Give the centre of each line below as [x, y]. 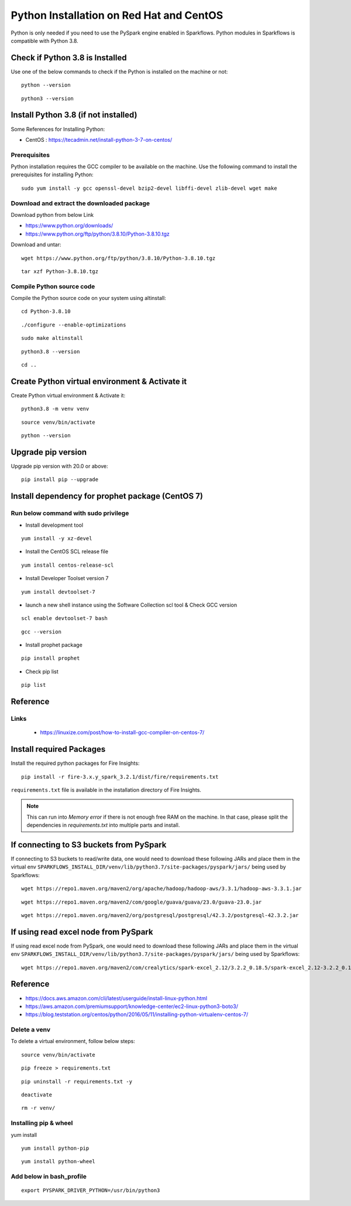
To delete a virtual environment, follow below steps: [73, 1041]
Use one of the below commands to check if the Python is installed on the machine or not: [119, 71]
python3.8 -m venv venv [55, 409]
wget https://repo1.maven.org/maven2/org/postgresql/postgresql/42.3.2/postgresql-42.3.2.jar [160, 915]
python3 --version [48, 98]
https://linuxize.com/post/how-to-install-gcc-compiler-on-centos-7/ [122, 733]
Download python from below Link [52, 214]
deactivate [37, 1095]
